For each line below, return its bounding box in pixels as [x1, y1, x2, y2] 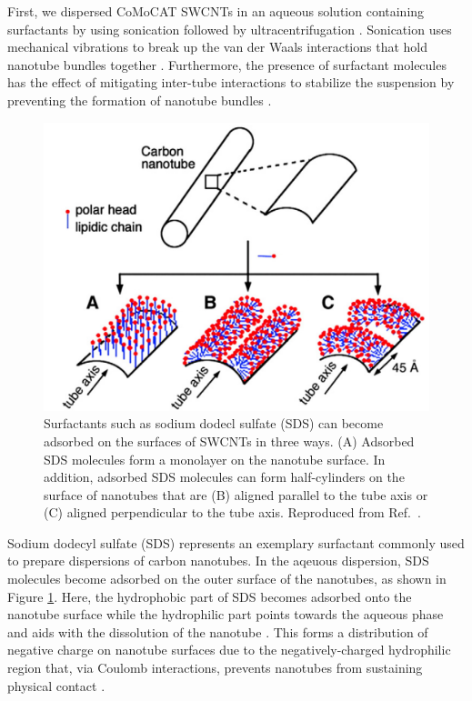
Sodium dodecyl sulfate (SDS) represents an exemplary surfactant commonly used [7, 533, 465, 552]
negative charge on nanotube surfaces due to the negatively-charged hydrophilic [7, 640, 451, 659]
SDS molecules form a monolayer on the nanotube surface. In [44, 449, 386, 468]
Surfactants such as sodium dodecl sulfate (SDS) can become [44, 414, 384, 433]
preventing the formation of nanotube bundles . [7, 90, 272, 109]
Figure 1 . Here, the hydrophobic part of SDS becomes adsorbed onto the [7, 586, 412, 606]
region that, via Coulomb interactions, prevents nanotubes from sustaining [7, 658, 423, 677]
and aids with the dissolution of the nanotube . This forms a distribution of [7, 622, 428, 641]
